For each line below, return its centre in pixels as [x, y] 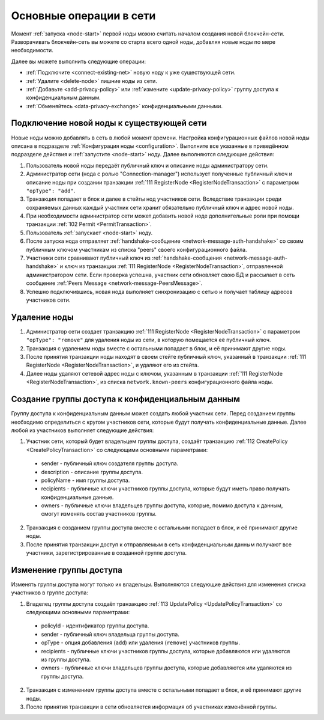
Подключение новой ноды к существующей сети [109, 123]
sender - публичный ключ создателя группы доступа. [110, 463]
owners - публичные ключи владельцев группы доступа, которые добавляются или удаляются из [166, 668]
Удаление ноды [43, 317]
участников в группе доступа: [49, 593]
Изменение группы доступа [67, 570]
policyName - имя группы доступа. [85, 480]
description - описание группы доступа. [92, 472]
